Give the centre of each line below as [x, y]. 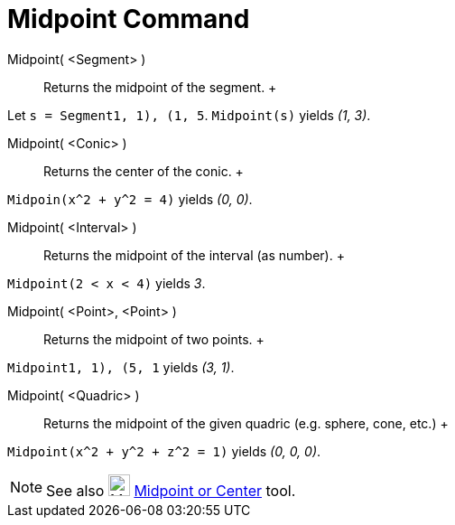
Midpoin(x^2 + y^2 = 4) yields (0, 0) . [130, 199]
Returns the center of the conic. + [144, 171]
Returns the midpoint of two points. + [154, 339]
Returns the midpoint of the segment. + [160, 87]
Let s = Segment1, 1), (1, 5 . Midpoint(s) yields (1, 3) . [189, 115]
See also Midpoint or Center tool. [171, 490]
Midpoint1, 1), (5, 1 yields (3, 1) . [121, 367]
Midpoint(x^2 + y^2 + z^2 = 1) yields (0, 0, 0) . [164, 451]
